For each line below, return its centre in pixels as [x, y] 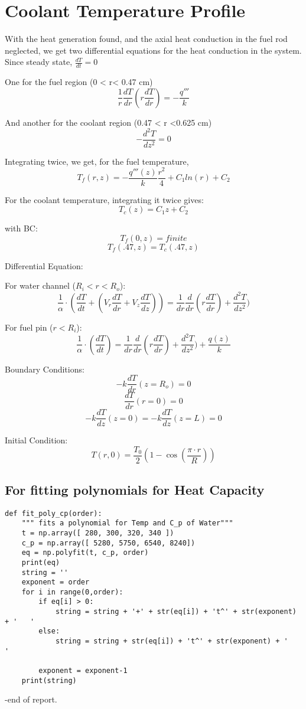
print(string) [49, 680]
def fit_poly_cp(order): [53, 513]
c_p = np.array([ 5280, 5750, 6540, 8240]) [108, 543]
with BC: [21, 228]
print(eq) [41, 562]
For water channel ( [40, 285]
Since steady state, [39, 62]
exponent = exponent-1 [83, 671]
